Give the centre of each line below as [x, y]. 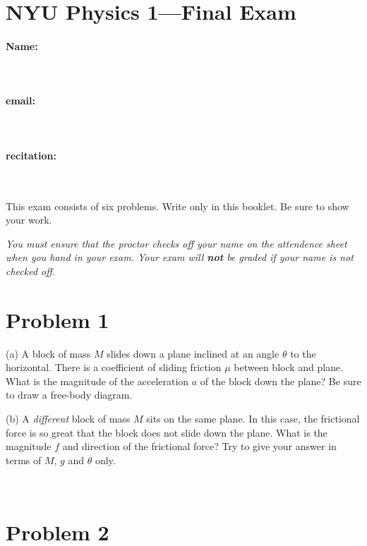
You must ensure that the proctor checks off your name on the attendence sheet [176, 243]
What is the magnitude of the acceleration [97, 381]
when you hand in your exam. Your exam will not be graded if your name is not [180, 257]
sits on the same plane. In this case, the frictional [253, 419]
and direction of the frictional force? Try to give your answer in [199, 446]
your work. [29, 220]
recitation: [31, 155]
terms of [24, 460]
